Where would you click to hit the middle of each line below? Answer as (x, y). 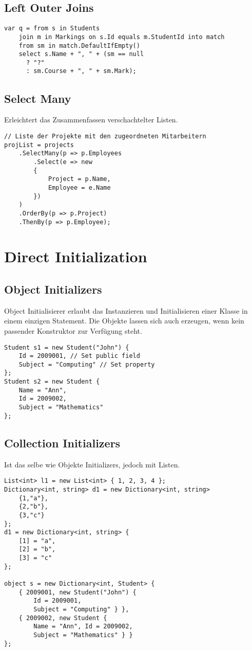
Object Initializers (53, 289)
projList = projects (39, 145)
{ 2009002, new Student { (63, 618)
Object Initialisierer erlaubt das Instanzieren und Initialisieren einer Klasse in (126, 310)
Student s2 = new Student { (52, 382)
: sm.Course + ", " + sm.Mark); (81, 71)
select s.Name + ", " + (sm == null (81, 54)
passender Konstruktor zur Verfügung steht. (73, 330)
